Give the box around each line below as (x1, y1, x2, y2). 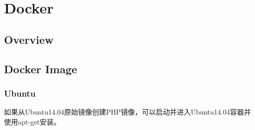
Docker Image (4, 61, 77, 76)
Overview (4, 31, 54, 47)
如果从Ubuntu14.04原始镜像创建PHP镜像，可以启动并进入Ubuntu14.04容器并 (4, 107, 251, 117)
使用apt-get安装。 (4, 116, 61, 127)
